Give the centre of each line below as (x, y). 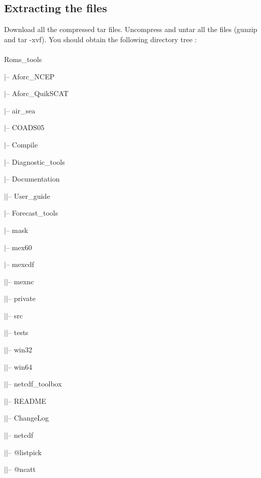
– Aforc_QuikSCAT (37, 93)
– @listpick (25, 452)
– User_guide (29, 196)
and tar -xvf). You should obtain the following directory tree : (101, 39)
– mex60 (19, 247)
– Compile (22, 144)
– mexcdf (20, 264)
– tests (18, 332)
